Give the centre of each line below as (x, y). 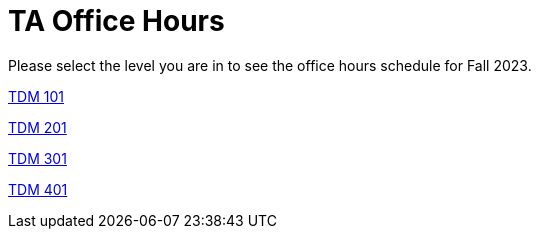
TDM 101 (36, 96)
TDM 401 (38, 189)
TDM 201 (37, 127)
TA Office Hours (116, 21)
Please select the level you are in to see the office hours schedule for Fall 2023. (270, 65)
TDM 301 (37, 158)
